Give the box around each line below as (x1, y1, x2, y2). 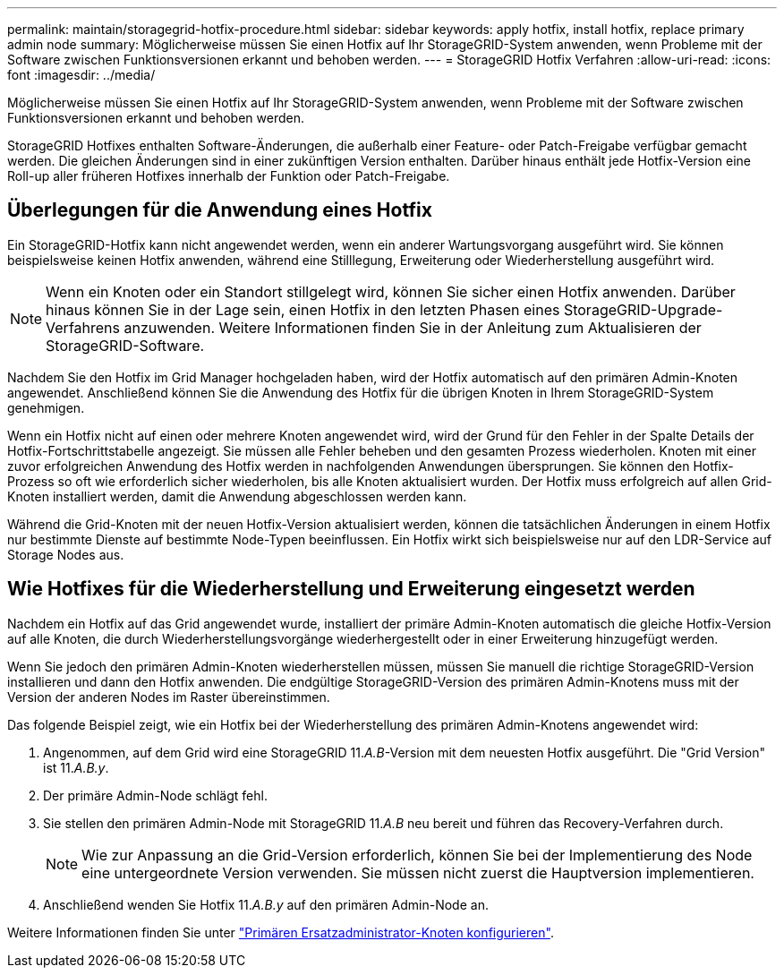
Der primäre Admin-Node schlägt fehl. (43, 787, 268, 803)
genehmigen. (7, 399, 85, 415)
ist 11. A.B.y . (43, 759, 109, 775)
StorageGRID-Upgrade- (563, 300, 723, 319)
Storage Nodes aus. (7, 546, 124, 562)
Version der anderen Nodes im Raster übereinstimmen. (7, 688, 330, 705)
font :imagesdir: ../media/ (7, 67, 156, 82)
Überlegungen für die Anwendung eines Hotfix (7, 199, 432, 222)
